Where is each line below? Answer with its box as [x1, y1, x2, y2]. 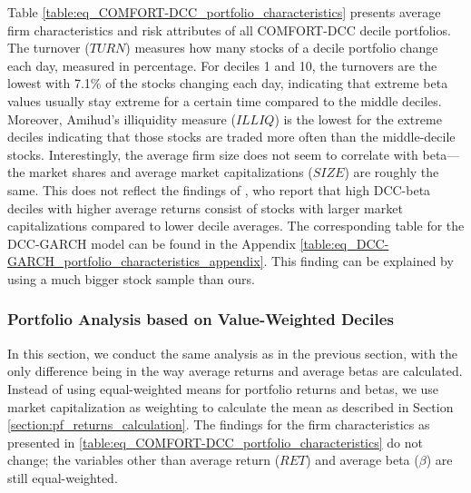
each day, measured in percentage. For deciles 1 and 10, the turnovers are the [7, 55, 437, 74]
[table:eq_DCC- [299, 233, 389, 252]
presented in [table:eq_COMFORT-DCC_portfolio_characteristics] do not [7, 432, 423, 451]
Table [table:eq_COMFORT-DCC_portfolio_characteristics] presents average [7, 3, 441, 21]
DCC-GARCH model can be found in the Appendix [7, 233, 296, 252]
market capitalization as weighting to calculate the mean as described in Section [7, 397, 454, 416]
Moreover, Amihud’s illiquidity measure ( [7, 109, 236, 128]
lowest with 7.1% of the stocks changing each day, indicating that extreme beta [7, 74, 448, 93]
